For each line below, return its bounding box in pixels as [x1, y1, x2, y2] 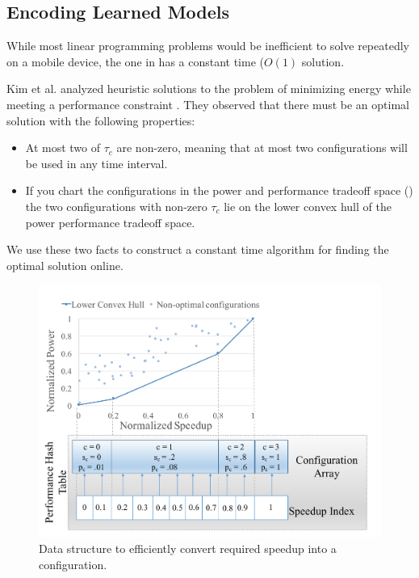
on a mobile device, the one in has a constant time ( [6, 53, 265, 70]
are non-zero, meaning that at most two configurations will [116, 139, 408, 156]
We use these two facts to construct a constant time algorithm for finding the [6, 241, 389, 258]
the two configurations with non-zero [25, 197, 207, 214]
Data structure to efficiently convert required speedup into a [39, 540, 337, 557]
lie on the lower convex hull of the [224, 197, 392, 214]
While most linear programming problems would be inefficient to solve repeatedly [6, 37, 409, 54]
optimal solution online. [6, 256, 124, 273]
